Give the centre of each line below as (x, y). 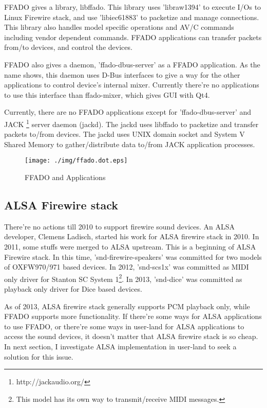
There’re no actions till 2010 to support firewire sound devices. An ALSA (120, 226)
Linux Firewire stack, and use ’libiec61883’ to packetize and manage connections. (132, 17)
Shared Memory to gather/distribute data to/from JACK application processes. (130, 144)
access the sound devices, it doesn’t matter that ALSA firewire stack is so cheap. (131, 336)
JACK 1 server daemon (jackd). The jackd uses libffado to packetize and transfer (131, 123)
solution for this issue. (39, 356)
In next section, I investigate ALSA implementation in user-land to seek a (120, 347)
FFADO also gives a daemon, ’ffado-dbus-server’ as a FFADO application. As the (132, 64)
